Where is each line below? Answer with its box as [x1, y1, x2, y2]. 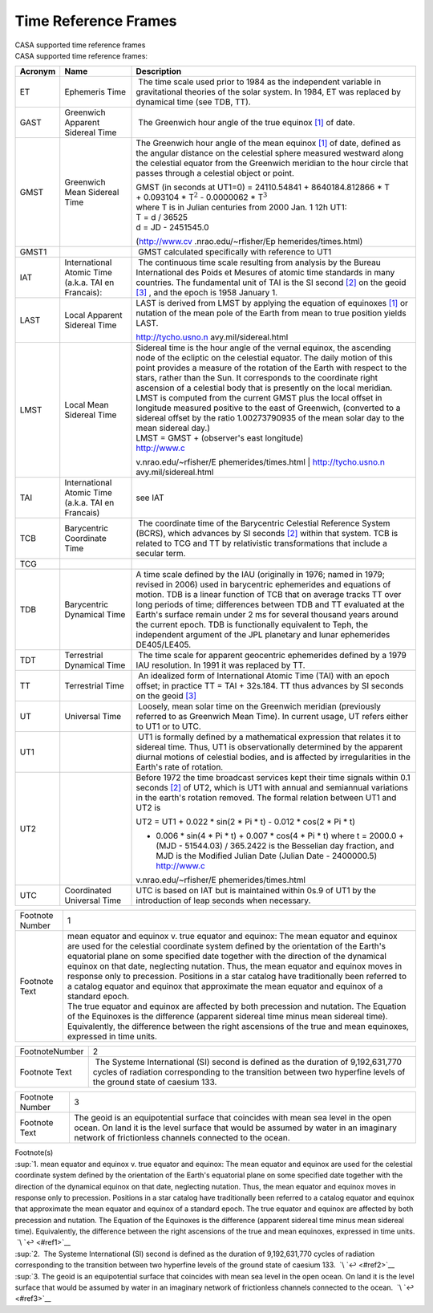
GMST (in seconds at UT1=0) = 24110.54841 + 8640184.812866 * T [136, 181, 391, 193]
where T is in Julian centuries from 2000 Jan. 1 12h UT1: [136, 201, 348, 213]
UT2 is [136, 803, 161, 814]
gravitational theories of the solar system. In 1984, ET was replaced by [136, 87, 401, 98]
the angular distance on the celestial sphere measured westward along [136, 148, 404, 159]
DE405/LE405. [136, 639, 192, 650]
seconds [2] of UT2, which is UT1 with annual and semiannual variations [136, 783, 409, 794]
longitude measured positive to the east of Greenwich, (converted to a [136, 402, 401, 413]
